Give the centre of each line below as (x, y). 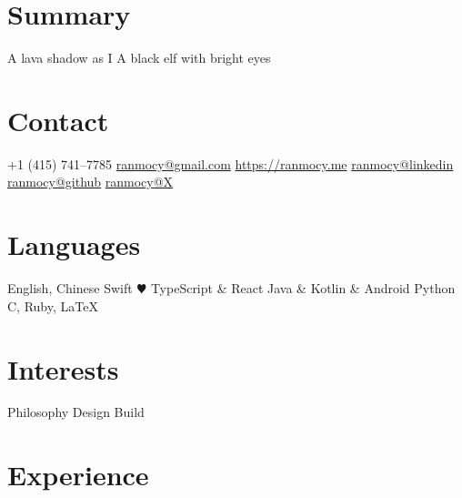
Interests (63, 368)
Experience (78, 475)
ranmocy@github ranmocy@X (90, 182)
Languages (74, 244)
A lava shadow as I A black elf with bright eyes (139, 58)
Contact (58, 120)
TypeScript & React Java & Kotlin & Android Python (303, 288)
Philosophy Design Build (76, 412)
